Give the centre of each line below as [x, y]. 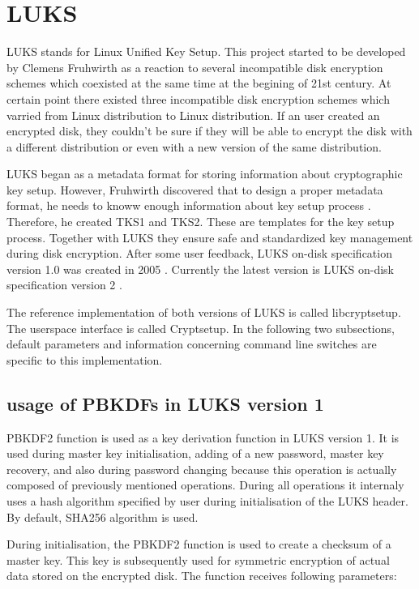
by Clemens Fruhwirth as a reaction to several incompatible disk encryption [195, 67]
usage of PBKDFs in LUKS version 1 [165, 403]
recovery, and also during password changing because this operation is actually [202, 469]
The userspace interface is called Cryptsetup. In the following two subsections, [201, 328]
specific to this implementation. [85, 359]
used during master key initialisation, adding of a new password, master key [195, 453]
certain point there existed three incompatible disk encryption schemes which [198, 98]
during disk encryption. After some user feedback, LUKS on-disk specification [199, 253]
